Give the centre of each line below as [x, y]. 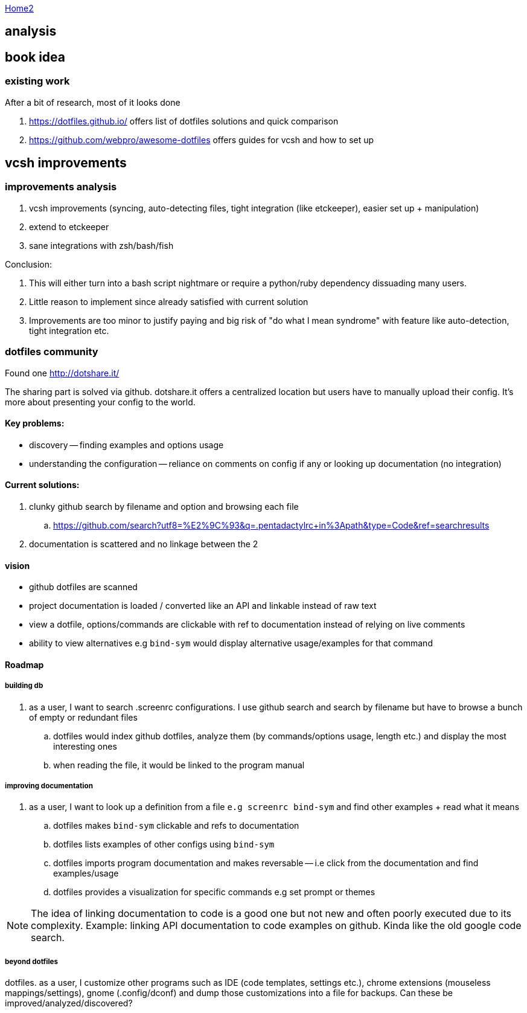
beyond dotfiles [31, 961]
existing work [37, 81]
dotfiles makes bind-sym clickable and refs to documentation [176, 826]
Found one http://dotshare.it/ [62, 373]
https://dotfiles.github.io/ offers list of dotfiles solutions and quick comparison [184, 121]
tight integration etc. [69, 330]
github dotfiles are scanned [83, 587]
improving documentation [49, 786]
